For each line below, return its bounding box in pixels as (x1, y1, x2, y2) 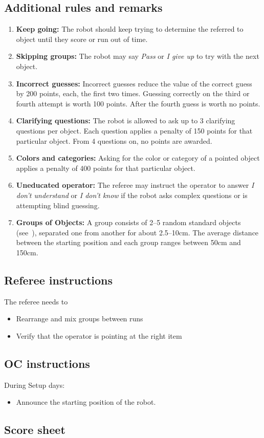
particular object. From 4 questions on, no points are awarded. (16, 135, 212, 146)
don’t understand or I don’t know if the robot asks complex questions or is (16, 189, 248, 200)
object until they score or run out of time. (16, 33, 148, 44)
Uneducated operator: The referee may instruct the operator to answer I (16, 180, 254, 190)
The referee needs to (4, 296, 68, 306)
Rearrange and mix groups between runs (16, 313, 143, 324)
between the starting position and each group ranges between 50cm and (16, 237, 241, 248)
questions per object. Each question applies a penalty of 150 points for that (16, 125, 253, 136)
